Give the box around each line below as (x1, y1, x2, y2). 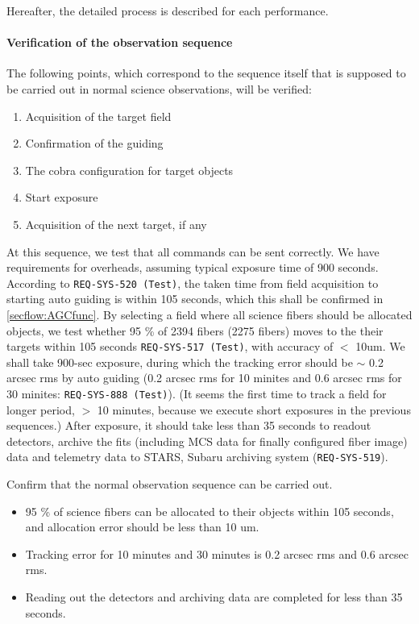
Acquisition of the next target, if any (25, 215, 207, 232)
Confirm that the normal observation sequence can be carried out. (6, 476, 333, 493)
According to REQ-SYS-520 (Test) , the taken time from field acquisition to (6, 274, 379, 291)
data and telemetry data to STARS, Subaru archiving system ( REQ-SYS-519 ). (6, 448, 388, 465)
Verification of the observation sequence (6, 34, 233, 51)
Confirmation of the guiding (25, 135, 164, 152)
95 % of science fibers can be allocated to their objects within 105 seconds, (25, 502, 394, 519)
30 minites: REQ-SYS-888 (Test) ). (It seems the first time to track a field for (6, 385, 387, 402)
